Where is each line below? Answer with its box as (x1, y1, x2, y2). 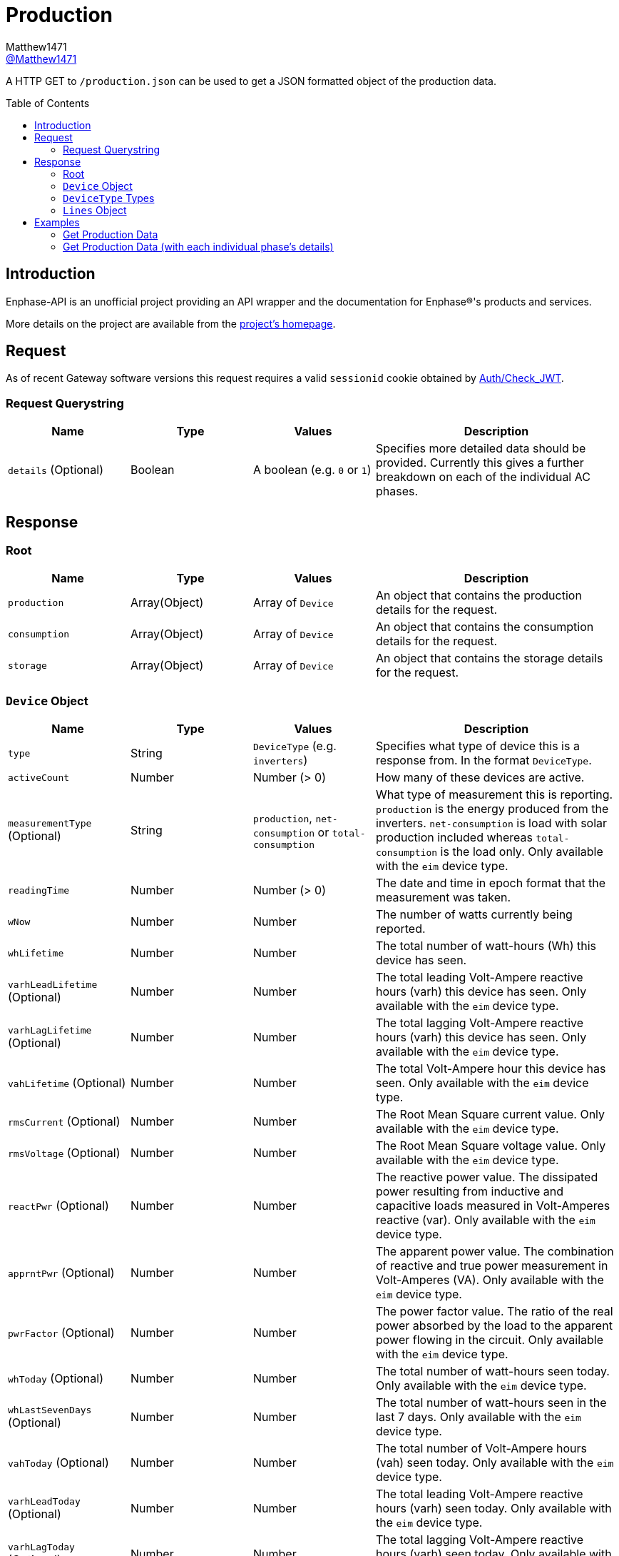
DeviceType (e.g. (253, 739, 337, 754)
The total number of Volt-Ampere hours (376, 1441, 587, 1456)
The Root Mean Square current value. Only (376, 1107, 605, 1122)
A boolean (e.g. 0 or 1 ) (253, 463, 372, 478)
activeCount (8, 772, 70, 783)
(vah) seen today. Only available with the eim (376, 1455, 614, 1470)
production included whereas (376, 830, 533, 845)
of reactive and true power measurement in (376, 1258, 608, 1273)
